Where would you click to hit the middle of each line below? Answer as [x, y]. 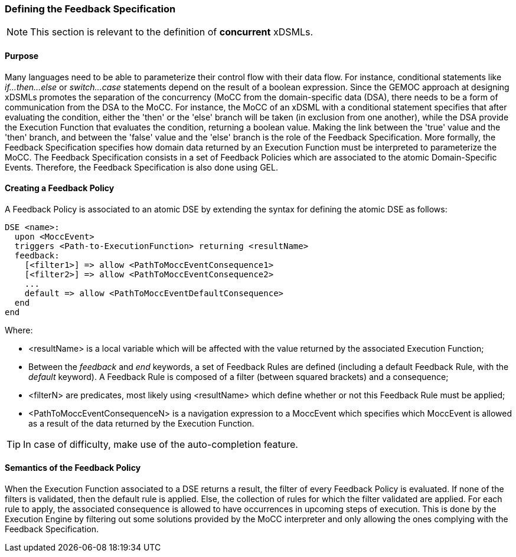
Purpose [22, 55]
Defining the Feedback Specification [90, 9]
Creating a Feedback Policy [60, 188]
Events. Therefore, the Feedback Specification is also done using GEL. [141, 167]
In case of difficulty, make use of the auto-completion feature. [161, 444]
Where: [19, 330]
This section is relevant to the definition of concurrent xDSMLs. [172, 32]
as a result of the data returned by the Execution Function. [141, 423]
